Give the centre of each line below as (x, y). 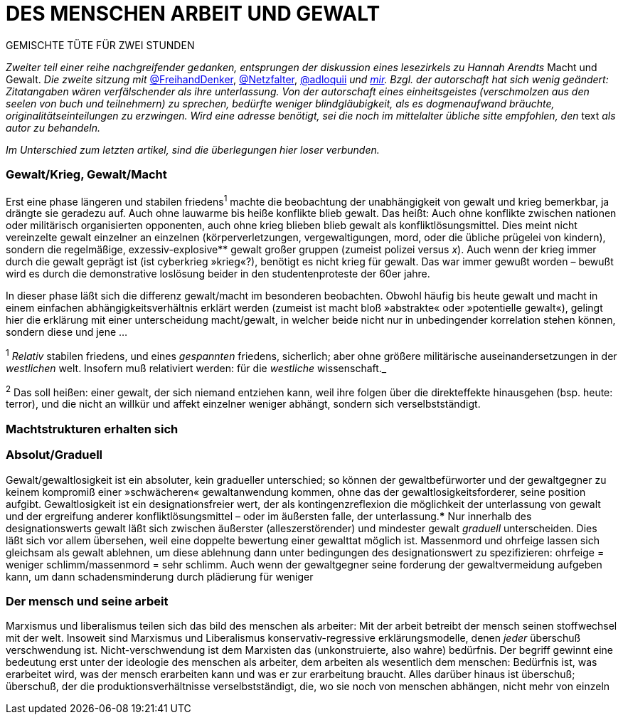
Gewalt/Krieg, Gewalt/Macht (86, 175)
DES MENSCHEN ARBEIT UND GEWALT (193, 14)
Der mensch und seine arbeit (87, 601)
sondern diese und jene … (67, 332)
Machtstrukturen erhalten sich (92, 429)
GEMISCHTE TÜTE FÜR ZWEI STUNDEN (100, 45)
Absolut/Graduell (54, 455)
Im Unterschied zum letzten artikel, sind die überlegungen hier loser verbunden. (193, 149)
